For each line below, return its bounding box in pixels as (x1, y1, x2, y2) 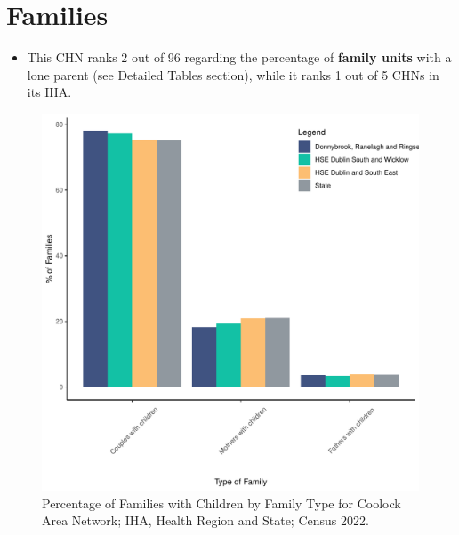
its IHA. (27, 83, 72, 101)
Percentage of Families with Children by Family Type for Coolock (42, 493, 401, 512)
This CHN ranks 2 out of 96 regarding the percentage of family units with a (27, 48, 452, 67)
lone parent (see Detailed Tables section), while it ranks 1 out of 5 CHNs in (27, 65, 439, 84)
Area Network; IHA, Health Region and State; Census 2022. (42, 511, 369, 530)
